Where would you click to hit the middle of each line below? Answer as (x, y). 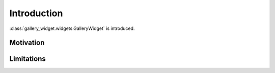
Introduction (36, 13)
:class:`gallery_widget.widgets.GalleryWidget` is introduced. (72, 28)
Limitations (28, 59)
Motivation (27, 43)
